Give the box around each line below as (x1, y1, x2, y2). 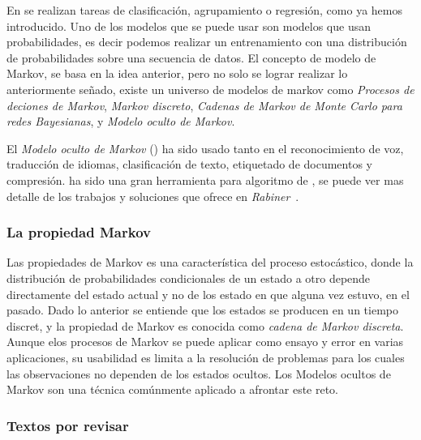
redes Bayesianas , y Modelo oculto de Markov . (6, 113, 235, 130)
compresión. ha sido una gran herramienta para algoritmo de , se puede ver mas (6, 171, 404, 188)
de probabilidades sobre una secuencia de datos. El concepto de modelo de (6, 49, 376, 66)
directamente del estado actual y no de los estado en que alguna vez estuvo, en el (6, 285, 410, 302)
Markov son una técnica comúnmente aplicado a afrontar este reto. (6, 381, 339, 398)
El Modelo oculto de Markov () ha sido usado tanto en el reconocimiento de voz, (6, 139, 404, 156)
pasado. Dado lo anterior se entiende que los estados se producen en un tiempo (6, 301, 398, 318)
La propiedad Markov (6, 222, 151, 242)
